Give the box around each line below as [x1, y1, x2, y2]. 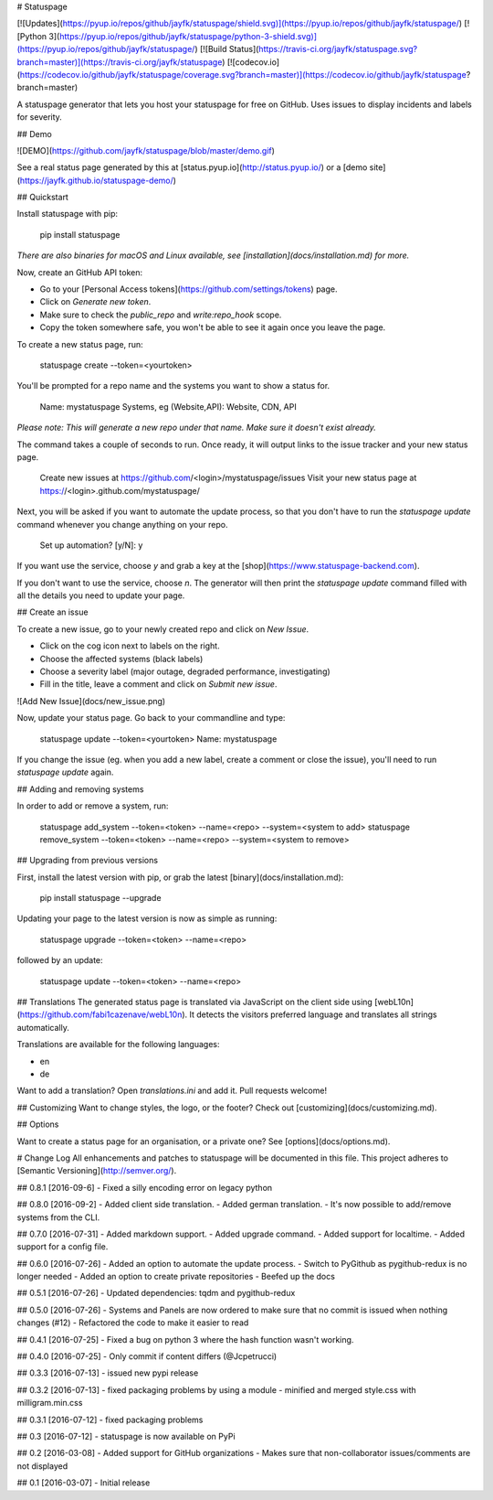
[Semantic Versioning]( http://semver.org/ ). [16, 1165, 177, 1176]
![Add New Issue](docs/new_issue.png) [16, 695, 166, 706]
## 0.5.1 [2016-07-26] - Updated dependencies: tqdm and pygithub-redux [16, 1288, 296, 1299]
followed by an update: [16, 955, 104, 966]
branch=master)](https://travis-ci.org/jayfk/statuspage [16, 56, 223, 68]
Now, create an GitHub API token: [16, 266, 143, 278]
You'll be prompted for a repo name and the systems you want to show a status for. [16, 380, 330, 391]
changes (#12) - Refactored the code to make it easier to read [16, 1317, 249, 1328]
